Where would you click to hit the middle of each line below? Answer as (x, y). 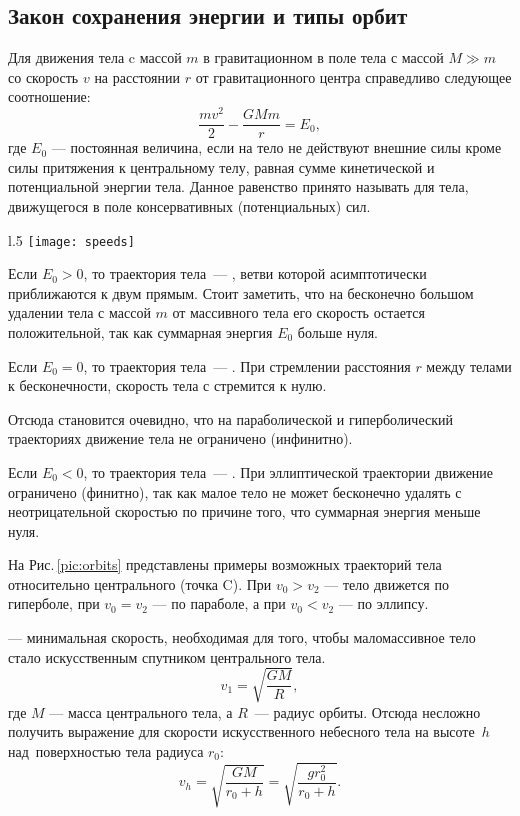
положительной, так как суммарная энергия (140, 331)
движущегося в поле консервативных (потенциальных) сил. (189, 205)
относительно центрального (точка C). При (140, 583)
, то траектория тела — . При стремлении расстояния (247, 365)
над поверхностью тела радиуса (106, 750)
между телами (469, 365)
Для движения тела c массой (95, 57)
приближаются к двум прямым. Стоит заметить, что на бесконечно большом (241, 292)
